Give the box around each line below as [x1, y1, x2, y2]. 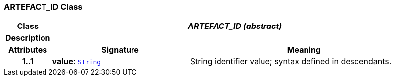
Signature [101, 45, 139, 55]
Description [5, 33, 50, 43]
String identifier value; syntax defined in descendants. [190, 56, 392, 67]
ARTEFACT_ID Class [4, 2, 83, 12]
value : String [52, 56, 101, 67]
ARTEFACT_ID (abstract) [188, 21, 282, 31]
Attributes [8, 45, 47, 55]
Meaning [287, 45, 321, 55]
